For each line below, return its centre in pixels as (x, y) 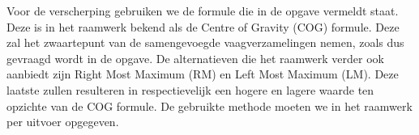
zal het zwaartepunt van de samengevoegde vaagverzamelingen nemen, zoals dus (205, 42)
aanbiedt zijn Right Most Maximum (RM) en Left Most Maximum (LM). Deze (203, 74)
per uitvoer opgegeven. (63, 122)
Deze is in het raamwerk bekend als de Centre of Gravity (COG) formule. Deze (203, 26)
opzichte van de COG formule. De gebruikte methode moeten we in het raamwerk (209, 105)
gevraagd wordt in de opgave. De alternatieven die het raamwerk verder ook (195, 58)
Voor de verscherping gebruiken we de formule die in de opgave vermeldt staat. (203, 11)
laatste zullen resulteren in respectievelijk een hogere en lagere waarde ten (190, 89)
